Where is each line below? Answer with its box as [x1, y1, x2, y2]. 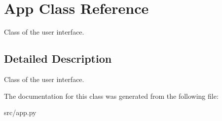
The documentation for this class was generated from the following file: [4, 90, 219, 101]
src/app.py [4, 107, 37, 118]
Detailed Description [4, 51, 112, 66]
